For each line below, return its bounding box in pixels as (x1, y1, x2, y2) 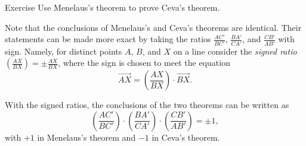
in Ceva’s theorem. (152, 131, 220, 143)
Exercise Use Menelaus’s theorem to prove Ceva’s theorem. (5, 1, 220, 13)
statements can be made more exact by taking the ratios (5, 33, 211, 45)
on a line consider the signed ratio (173, 45, 297, 57)
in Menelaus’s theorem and (37, 131, 136, 143)
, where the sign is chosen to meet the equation (58, 56, 230, 69)
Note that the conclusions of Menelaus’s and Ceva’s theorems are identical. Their (5, 21, 302, 33)
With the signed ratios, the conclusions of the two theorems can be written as (5, 99, 289, 111)
